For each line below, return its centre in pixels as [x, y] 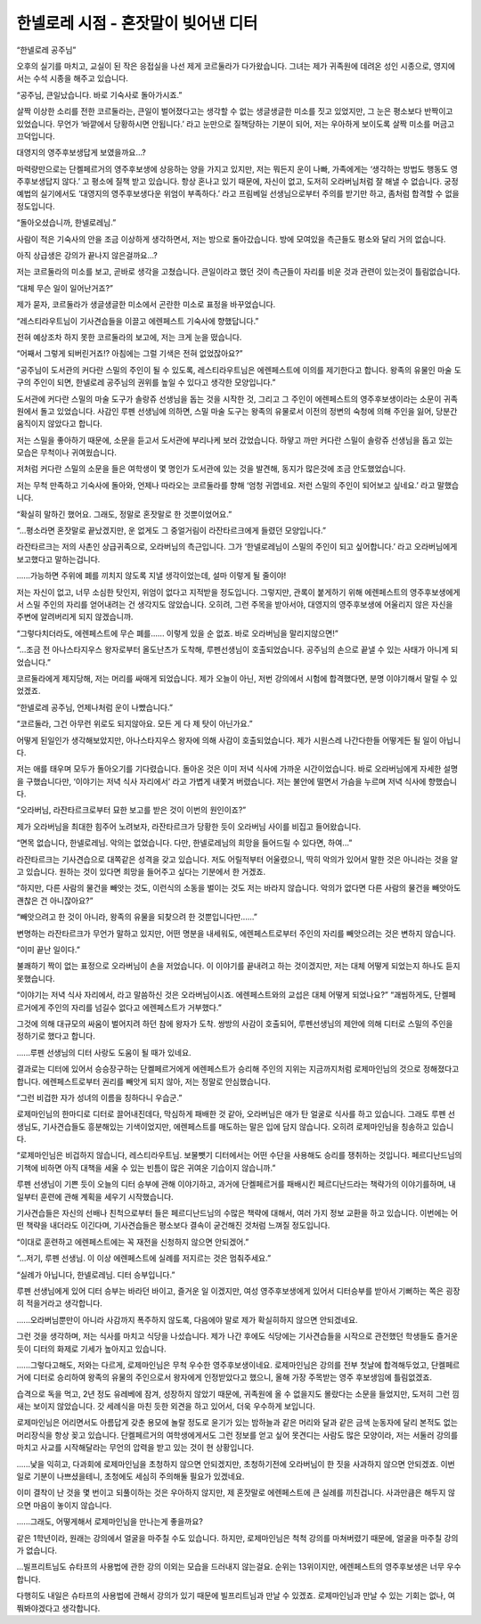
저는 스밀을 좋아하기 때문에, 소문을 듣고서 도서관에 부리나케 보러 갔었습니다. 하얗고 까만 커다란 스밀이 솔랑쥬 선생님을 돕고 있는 [235, 440]
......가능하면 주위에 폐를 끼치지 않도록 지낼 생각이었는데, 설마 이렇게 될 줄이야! [151, 575]
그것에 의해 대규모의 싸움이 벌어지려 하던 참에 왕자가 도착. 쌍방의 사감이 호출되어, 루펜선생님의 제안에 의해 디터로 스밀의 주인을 [235, 1024]
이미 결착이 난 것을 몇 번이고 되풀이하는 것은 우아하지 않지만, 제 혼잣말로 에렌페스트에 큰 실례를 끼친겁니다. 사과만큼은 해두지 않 [236, 1493]
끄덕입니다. [36, 136]
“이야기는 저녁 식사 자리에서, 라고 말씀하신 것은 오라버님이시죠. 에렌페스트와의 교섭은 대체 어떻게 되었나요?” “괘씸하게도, [224, 995]
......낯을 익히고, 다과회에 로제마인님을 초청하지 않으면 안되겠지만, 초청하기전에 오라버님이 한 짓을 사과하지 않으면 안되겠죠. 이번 [236, 1464]
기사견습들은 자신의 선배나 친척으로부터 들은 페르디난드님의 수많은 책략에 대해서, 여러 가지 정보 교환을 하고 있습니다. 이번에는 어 [237, 1213]
